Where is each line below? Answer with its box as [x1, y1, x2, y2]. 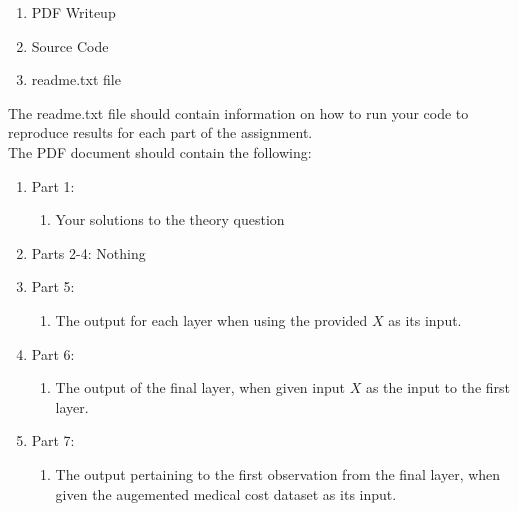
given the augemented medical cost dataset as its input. [55, 483, 397, 504]
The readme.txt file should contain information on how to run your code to [8, 102, 469, 123]
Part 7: [31, 430, 75, 451]
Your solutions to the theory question [55, 209, 285, 230]
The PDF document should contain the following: [8, 141, 312, 162]
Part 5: [31, 276, 75, 297]
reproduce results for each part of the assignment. [8, 122, 313, 143]
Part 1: [31, 175, 75, 196]
